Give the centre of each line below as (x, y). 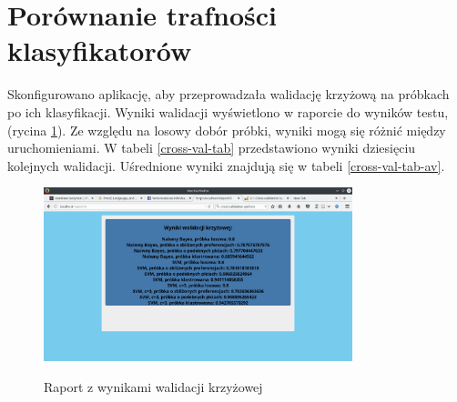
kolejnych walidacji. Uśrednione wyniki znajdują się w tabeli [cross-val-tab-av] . (226, 165)
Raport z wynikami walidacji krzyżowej (153, 386)
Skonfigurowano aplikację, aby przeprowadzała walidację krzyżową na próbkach (228, 94)
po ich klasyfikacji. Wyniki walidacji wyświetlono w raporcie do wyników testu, (228, 111)
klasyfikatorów (100, 50)
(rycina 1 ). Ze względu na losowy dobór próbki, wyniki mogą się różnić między (227, 130)
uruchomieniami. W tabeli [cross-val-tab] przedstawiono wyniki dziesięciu (212, 148)
